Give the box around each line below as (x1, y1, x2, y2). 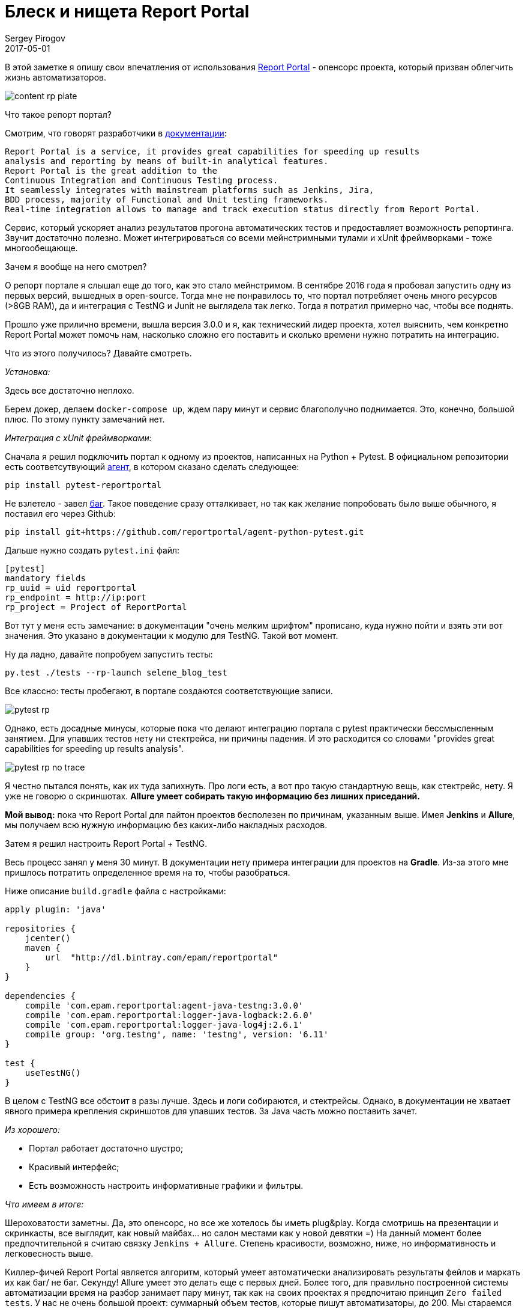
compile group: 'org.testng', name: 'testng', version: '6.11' (25, 1029, 329, 1039)
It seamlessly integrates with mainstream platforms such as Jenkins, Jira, (5, 185, 374, 195)
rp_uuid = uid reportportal (5, 582, 137, 593)
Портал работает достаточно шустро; (29, 1143, 184, 1153)
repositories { (5, 923, 76, 933)
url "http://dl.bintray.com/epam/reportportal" (45, 952, 278, 962)
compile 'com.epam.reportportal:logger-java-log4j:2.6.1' (25, 1019, 304, 1030)
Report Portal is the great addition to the (5, 165, 218, 175)
